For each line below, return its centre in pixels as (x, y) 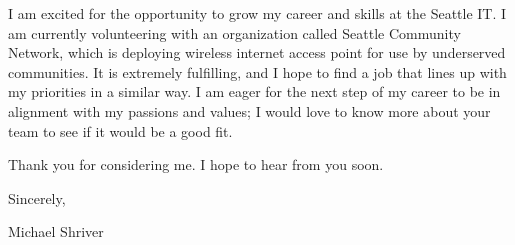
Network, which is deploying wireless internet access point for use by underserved (257, 52)
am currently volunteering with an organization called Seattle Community (234, 32)
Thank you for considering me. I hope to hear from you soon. (196, 164)
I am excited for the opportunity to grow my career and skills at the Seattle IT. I (257, 13)
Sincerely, (37, 197)
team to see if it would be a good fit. (120, 130)
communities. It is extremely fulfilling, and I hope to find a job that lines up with (257, 71)
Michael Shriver (56, 231)
